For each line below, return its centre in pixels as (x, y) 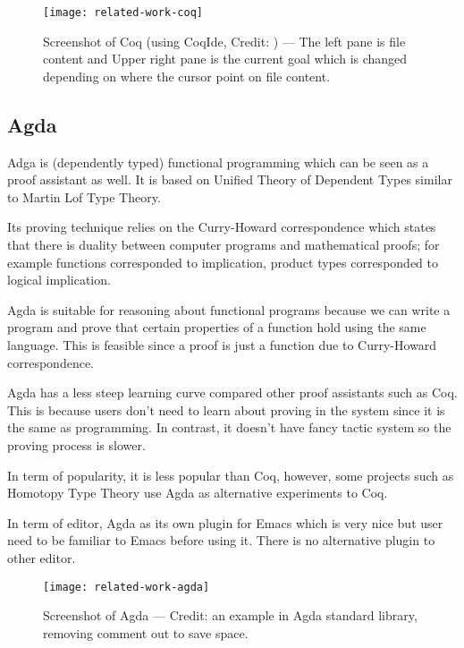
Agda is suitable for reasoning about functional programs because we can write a (229, 309)
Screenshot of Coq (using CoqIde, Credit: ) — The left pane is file (224, 41)
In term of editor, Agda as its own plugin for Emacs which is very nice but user (225, 522)
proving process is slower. (76, 444)
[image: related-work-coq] (123, 13)
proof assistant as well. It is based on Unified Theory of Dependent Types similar (230, 179)
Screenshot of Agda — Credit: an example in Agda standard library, (230, 615)
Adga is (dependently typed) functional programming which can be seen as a (218, 162)
